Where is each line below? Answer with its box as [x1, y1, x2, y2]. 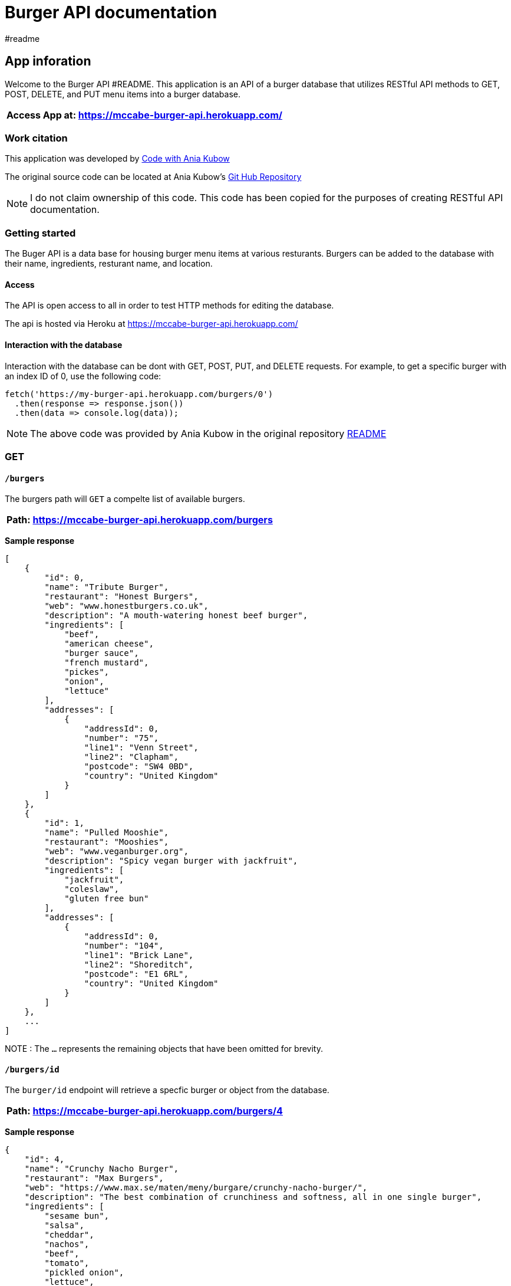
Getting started [5, 227, 76, 239]
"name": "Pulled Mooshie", [44, 828, 169, 838]
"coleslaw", [64, 884, 119, 894]
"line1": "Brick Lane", [84, 950, 194, 960]
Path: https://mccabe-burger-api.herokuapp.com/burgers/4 [6, 1105, 283, 1117]
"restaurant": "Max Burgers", [24, 1173, 164, 1183]
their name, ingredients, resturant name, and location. [5, 258, 213, 269]
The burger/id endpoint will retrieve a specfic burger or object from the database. [5, 1085, 329, 1095]
